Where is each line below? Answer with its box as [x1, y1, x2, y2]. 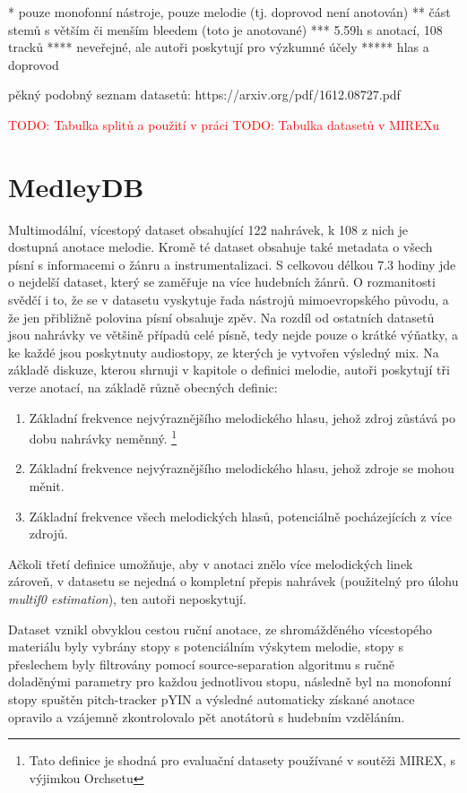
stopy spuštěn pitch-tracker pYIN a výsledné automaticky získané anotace [8, 690, 415, 708]
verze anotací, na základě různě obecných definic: [8, 378, 278, 397]
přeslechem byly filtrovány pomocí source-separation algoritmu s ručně [8, 654, 395, 673]
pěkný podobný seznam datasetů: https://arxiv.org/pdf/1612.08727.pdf [8, 85, 401, 104]
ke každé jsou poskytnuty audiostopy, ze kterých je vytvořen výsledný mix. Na [8, 342, 439, 361]
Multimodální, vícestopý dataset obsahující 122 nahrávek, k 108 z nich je [8, 220, 408, 238]
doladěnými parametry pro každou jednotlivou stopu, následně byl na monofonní [8, 672, 452, 691]
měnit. [29, 477, 65, 496]
